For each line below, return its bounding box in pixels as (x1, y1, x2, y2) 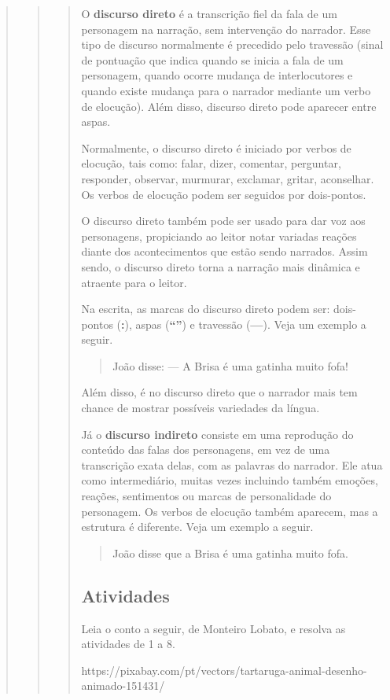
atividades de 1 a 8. (81, 636, 175, 652)
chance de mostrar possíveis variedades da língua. (81, 400, 320, 416)
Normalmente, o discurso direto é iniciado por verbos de (81, 139, 351, 156)
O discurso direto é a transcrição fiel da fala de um (81, 6, 337, 21)
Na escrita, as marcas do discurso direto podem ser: (81, 300, 330, 317)
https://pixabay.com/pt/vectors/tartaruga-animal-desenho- (81, 661, 367, 678)
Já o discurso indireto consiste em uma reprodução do (81, 426, 354, 442)
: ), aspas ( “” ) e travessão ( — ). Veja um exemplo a (121, 315, 366, 332)
